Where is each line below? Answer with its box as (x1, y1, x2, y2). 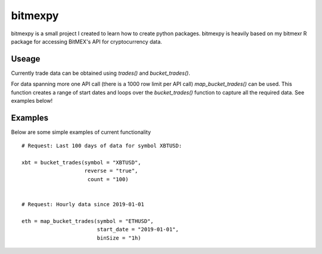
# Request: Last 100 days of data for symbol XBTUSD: (21, 142, 182, 149)
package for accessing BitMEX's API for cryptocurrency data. (11, 38, 162, 45)
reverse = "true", (84, 167, 138, 175)
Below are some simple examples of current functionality (11, 128, 151, 136)
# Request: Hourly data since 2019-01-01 (21, 201, 144, 208)
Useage (11, 54, 41, 64)
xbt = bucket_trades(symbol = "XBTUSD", (21, 159, 141, 166)
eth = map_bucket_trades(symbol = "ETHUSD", (21, 218, 154, 224)
